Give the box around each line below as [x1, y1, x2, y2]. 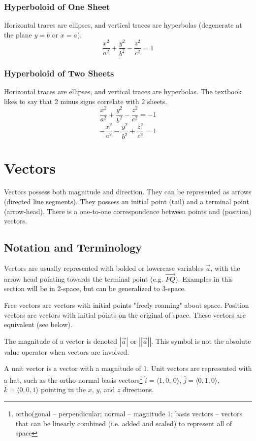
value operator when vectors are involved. [4, 346, 129, 357]
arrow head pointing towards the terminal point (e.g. [4, 273, 163, 284]
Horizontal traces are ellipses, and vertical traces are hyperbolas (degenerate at [4, 20, 242, 30]
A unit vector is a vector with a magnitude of [4, 363, 141, 373]
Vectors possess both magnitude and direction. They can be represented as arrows [4, 186, 252, 197]
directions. [123, 384, 154, 395]
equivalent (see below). [4, 319, 72, 330]
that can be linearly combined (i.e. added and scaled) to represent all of [15, 418, 232, 428]
